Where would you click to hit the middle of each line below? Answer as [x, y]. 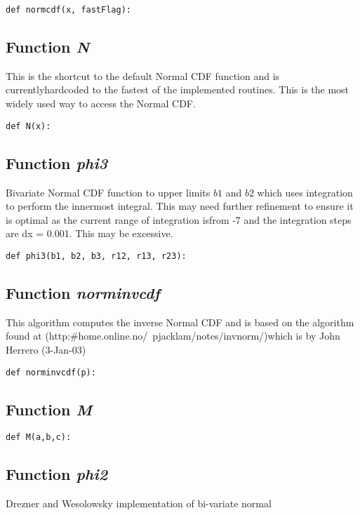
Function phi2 [57, 474]
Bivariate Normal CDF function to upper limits [108, 192]
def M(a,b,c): [39, 437]
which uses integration [305, 192]
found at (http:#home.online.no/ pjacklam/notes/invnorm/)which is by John [173, 336]
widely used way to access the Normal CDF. [101, 103]
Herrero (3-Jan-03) [46, 349]
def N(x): [28, 126]
